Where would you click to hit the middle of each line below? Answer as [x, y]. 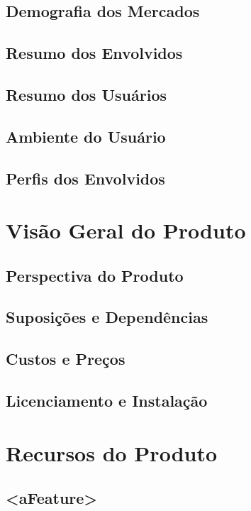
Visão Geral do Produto [126, 230]
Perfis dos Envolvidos [85, 178]
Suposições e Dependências [107, 317]
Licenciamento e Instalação [107, 401]
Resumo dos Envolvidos [94, 53]
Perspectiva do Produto [95, 275]
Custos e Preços [66, 359]
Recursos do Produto [112, 452]
